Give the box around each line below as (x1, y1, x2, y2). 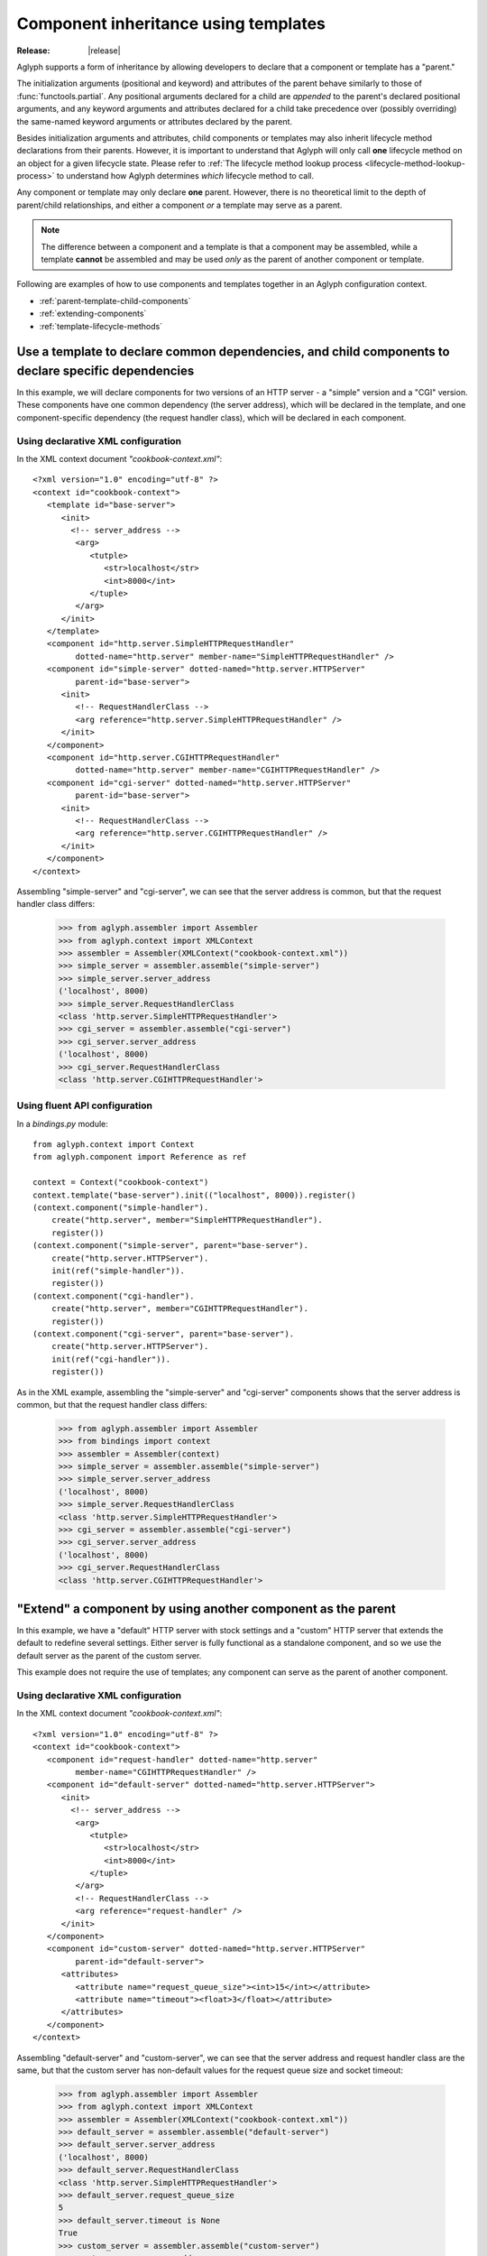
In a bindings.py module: (16, 1118, 108, 1129)
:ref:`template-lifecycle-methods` (39, 320, 162, 331)
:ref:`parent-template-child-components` (39, 295, 191, 306)
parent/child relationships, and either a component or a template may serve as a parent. (16, 199, 343, 210)
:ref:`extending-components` (39, 308, 147, 319)
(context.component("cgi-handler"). (32, 1290, 195, 1301)
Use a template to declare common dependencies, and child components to (16, 344, 450, 360)
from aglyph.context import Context (32, 1140, 195, 1150)
